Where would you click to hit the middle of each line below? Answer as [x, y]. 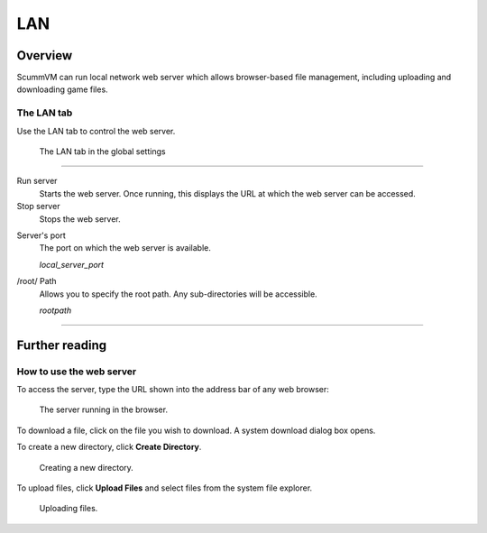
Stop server [38, 207]
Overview [45, 55]
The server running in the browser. [104, 409]
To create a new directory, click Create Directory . [109, 447]
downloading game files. [62, 89]
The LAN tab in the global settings [102, 151]
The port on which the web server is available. [125, 248]
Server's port [41, 235]
